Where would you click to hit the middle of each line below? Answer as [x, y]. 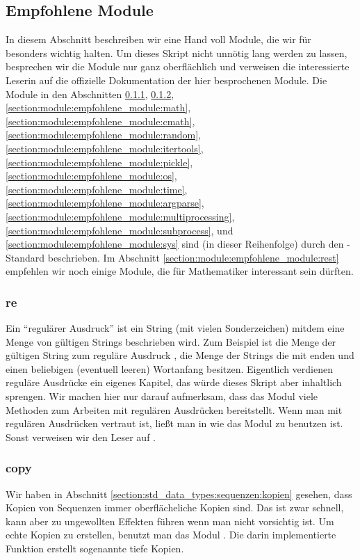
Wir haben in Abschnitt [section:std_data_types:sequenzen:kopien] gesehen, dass [179, 494]
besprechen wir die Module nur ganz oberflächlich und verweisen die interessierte [178, 66]
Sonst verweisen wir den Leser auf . [81, 437]
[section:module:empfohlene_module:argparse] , [105, 203]
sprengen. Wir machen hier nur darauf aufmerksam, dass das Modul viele [162, 396]
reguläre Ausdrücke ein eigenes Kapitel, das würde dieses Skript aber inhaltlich [174, 382]
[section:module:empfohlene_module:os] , [91, 176]
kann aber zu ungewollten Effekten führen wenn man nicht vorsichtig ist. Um [170, 521]
